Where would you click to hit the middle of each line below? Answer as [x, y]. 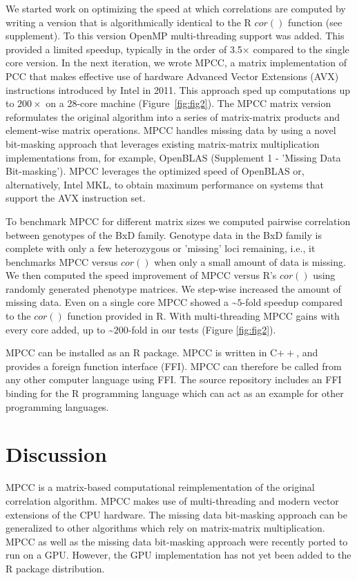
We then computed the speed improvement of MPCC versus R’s [141, 275]
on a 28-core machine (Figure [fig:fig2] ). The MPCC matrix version [189, 103]
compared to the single [301, 49]
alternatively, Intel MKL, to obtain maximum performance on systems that [165, 184]
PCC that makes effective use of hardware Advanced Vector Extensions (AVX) [172, 76]
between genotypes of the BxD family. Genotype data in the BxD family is [164, 234]
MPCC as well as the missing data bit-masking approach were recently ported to [177, 541]
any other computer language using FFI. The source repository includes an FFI [174, 379]
